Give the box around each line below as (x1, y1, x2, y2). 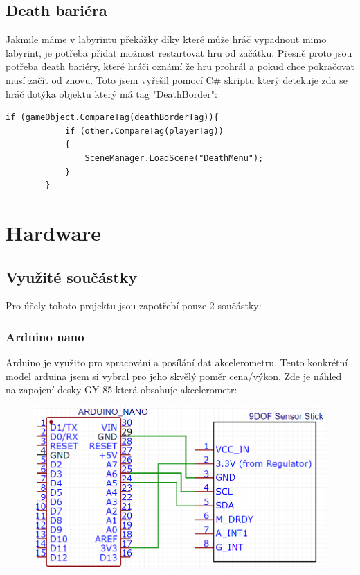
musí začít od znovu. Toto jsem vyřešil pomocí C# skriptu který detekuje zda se (6, 72, 348, 87)
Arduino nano (6, 327, 84, 345)
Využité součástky (6, 266, 138, 287)
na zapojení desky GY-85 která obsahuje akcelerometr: (6, 382, 237, 397)
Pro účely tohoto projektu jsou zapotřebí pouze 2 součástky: (6, 298, 262, 313)
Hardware (6, 218, 102, 246)
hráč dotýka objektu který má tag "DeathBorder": (6, 86, 217, 101)
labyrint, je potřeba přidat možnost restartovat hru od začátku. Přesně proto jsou (6, 45, 352, 60)
